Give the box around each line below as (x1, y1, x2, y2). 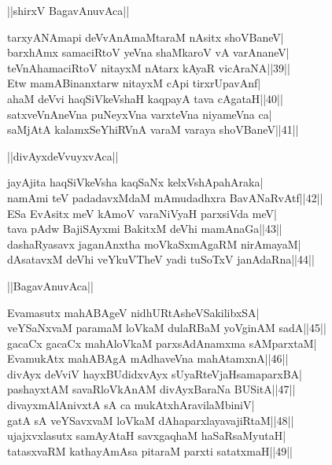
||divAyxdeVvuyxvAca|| (7, 147, 119, 164)
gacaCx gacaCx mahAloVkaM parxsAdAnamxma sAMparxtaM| (7, 334, 317, 351)
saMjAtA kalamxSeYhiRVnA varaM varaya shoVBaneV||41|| (7, 121, 299, 138)
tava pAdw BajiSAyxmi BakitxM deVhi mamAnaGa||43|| (7, 220, 282, 237)
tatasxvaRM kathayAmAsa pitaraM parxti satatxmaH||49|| (7, 442, 293, 459)
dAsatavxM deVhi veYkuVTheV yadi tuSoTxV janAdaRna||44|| (7, 251, 315, 268)
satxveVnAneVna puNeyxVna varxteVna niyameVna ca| (7, 105, 272, 122)
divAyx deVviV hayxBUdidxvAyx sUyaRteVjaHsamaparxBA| (7, 365, 302, 382)
